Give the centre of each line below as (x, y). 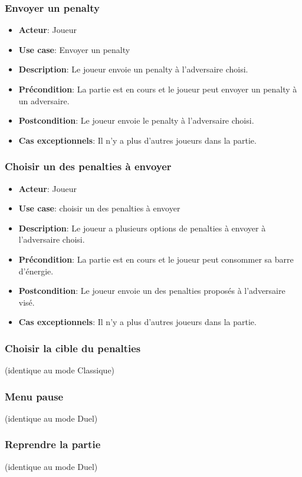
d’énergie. (36, 271)
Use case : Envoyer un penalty (74, 49)
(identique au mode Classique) (60, 370)
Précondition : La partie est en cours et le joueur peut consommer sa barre (156, 259)
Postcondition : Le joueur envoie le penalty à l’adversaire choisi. (136, 120)
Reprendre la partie (53, 444)
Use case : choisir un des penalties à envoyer (99, 208)
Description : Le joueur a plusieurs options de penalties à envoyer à (142, 228)
